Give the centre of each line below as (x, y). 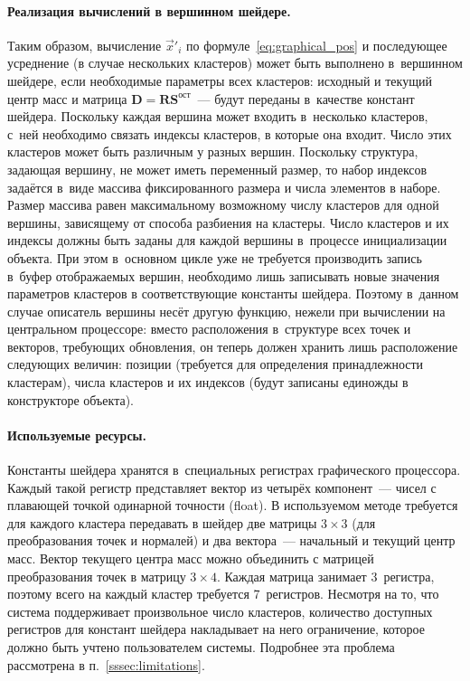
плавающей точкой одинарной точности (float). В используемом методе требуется (233, 505)
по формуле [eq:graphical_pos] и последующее (316, 45)
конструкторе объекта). (71, 399)
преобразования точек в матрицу (97, 576)
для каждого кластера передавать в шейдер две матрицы (162, 522)
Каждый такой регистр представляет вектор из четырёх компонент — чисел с (222, 487)
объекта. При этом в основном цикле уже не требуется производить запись (215, 257)
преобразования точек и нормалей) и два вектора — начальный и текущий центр (231, 540)
